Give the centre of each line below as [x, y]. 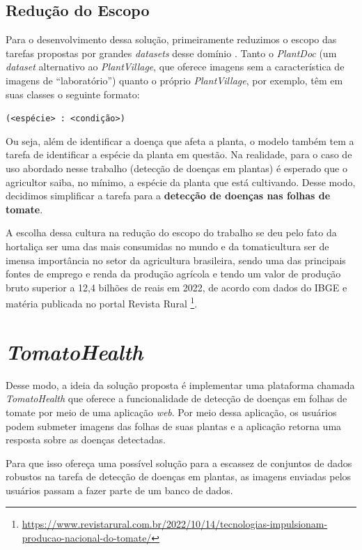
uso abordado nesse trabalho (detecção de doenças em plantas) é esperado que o [176, 168]
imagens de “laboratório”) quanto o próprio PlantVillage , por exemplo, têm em [174, 80]
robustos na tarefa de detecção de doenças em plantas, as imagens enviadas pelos [179, 476]
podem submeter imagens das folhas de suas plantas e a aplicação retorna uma [174, 426]
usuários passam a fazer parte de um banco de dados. [119, 490]
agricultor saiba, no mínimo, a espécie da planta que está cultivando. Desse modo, [181, 182]
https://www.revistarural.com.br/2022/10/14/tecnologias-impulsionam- [175, 524]
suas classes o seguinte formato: [73, 94]
